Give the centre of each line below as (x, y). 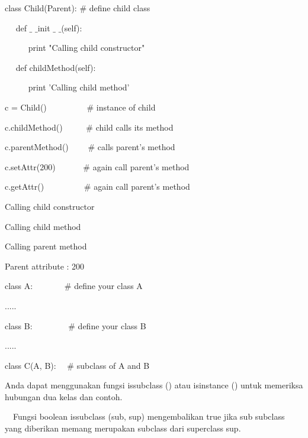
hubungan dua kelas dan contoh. (64, 396)
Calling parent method (46, 246)
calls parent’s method (136, 147)
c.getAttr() (25, 186)
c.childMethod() (34, 127)
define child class (120, 8)
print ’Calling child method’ (79, 87)
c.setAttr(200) (30, 166)
